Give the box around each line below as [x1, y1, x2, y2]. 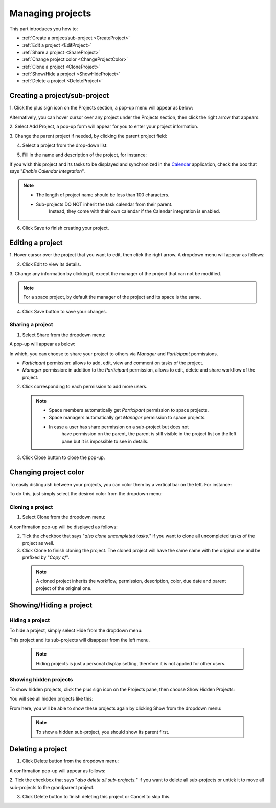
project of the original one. [36, 585, 92, 591]
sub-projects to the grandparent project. [9, 784, 95, 790]
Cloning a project [9, 504, 53, 511]
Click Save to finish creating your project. [22, 225, 109, 231]
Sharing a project [9, 321, 53, 328]
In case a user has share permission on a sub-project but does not [49, 424, 189, 430]
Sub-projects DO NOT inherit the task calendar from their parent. [36, 201, 173, 207]
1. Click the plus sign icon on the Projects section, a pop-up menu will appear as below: [9, 105, 194, 111]
